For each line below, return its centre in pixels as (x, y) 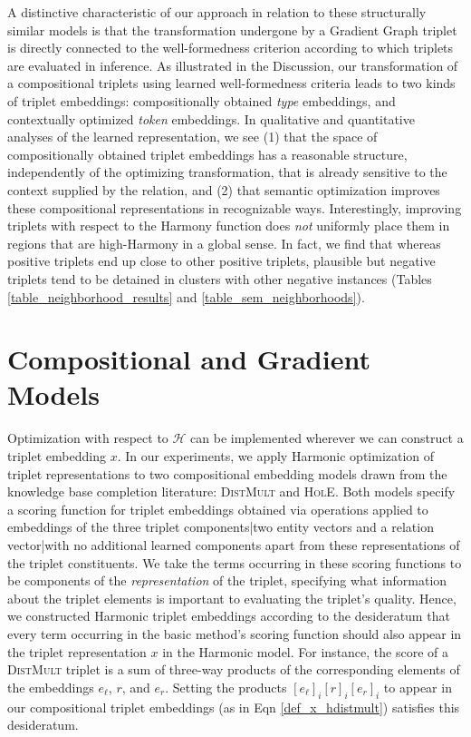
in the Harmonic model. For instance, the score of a (306, 651)
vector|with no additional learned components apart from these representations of (234, 544)
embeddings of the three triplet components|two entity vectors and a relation (221, 527)
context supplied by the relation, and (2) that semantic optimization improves (224, 189)
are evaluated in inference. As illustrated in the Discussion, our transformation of (233, 65)
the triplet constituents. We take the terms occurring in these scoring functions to (235, 562)
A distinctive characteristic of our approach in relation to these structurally (217, 12)
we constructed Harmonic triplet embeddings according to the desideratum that (229, 616)
